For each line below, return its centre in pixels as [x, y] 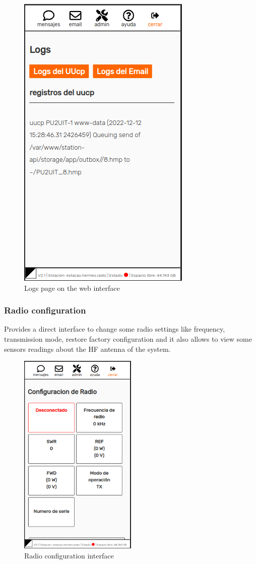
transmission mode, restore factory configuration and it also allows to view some [128, 339]
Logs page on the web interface [72, 288]
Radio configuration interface [69, 555]
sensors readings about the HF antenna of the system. [87, 349]
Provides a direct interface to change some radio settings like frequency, [115, 329]
